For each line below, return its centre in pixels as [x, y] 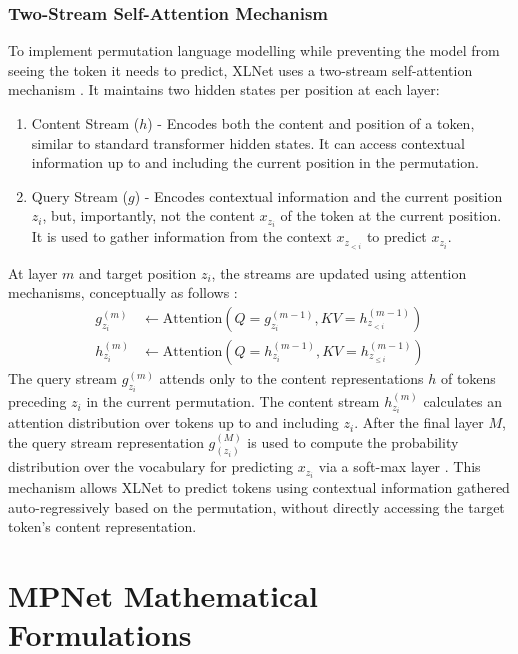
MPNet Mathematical [163, 595]
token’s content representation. [102, 526]
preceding [37, 401]
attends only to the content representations [291, 377]
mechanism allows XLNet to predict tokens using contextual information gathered [259, 487]
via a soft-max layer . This [399, 466]
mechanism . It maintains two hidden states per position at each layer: [224, 89]
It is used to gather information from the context [181, 236]
